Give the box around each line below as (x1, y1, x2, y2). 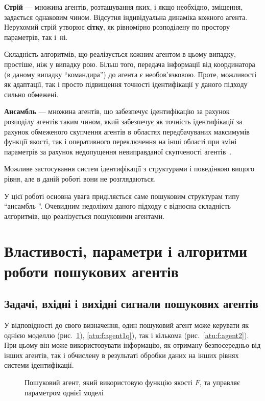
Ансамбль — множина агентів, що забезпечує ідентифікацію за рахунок (4, 106, 230, 117)
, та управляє (199, 377, 240, 388)
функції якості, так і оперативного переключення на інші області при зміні (4, 136, 237, 147)
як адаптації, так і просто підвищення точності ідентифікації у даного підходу (4, 79, 248, 90)
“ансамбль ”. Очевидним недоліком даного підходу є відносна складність (4, 201, 231, 211)
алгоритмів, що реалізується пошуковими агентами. (4, 210, 165, 221)
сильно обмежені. (4, 88, 59, 99)
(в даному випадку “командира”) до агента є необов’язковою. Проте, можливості (4, 69, 257, 79)
